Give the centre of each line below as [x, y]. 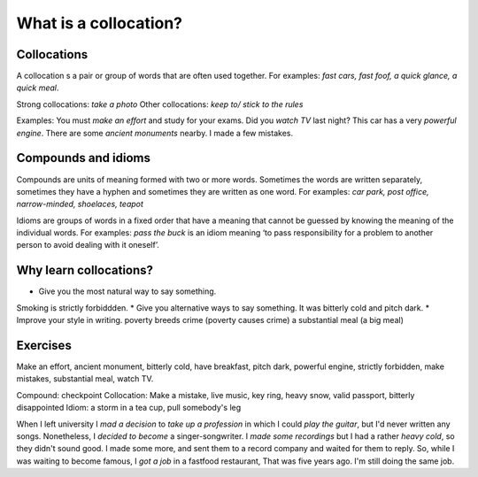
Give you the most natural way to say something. [127, 291]
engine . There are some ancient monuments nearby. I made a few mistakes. [155, 133]
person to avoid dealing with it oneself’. [88, 245]
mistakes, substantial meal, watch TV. [85, 379]
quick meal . [38, 88]
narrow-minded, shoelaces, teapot [80, 204]
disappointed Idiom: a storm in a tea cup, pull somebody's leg [129, 408]
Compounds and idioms [83, 158]
